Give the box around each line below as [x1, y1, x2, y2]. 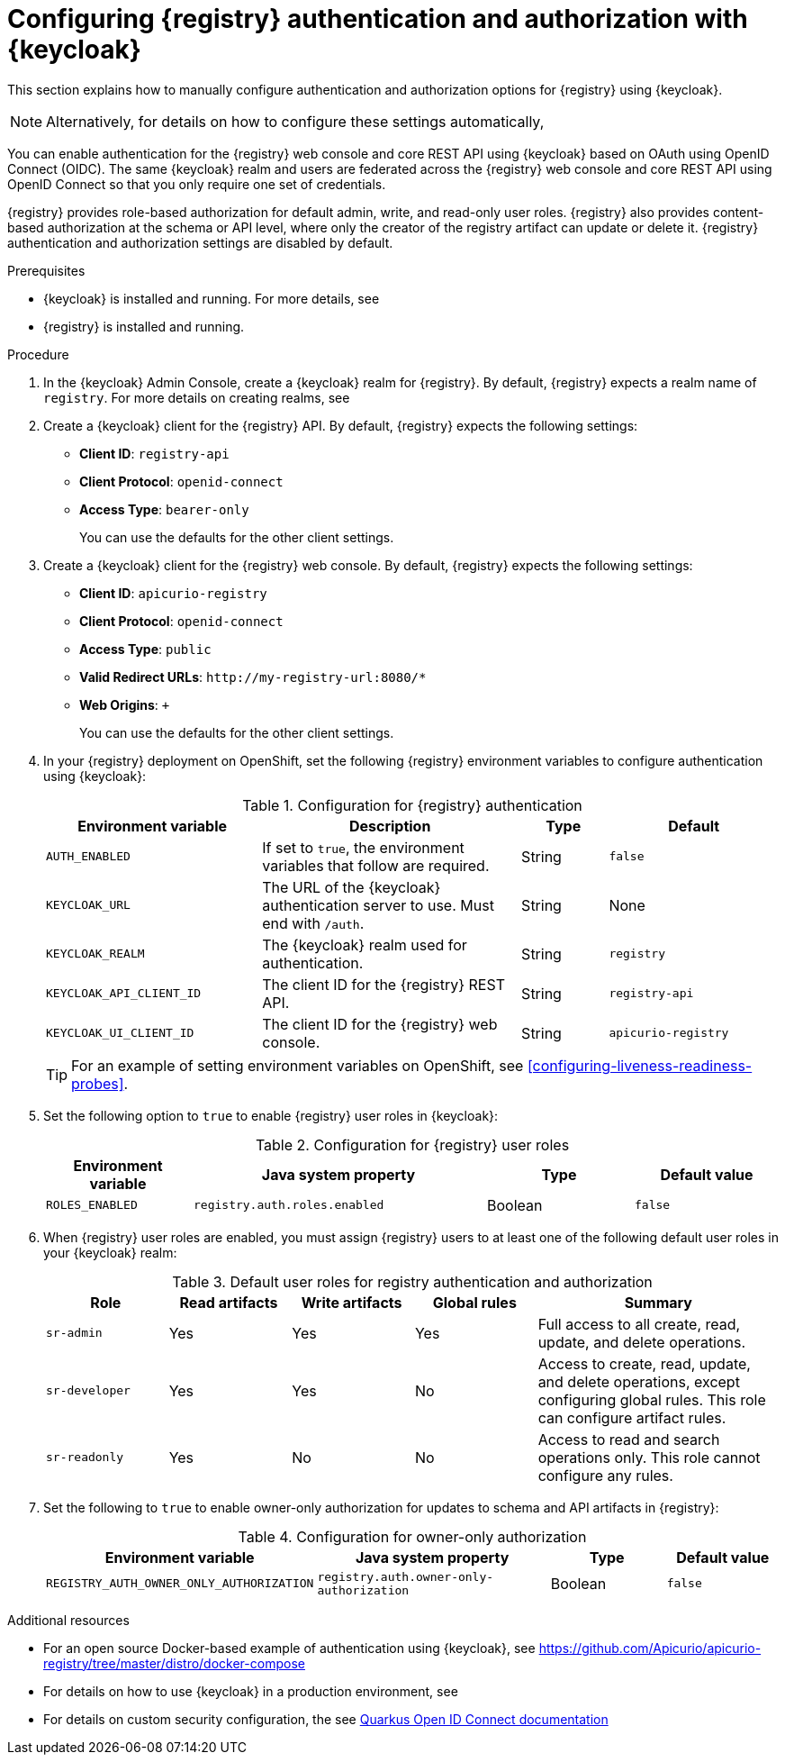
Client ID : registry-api [79, 445, 230, 461]
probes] [71, 1074, 124, 1093]
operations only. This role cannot [537, 1448, 761, 1467]
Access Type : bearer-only [79, 501, 249, 517]
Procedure [7, 346, 69, 362]
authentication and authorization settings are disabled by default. [7, 234, 393, 250]
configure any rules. [537, 1466, 673, 1485]
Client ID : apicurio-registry [79, 585, 267, 601]
